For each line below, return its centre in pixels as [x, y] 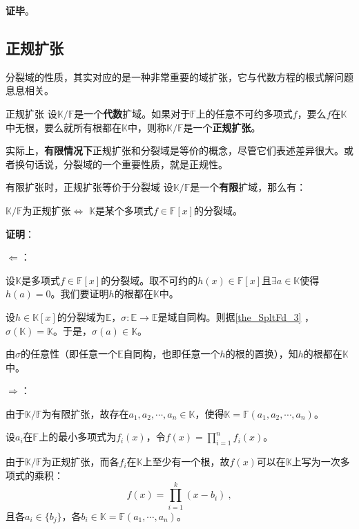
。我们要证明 [80, 294]
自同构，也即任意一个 [172, 354]
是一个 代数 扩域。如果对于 [132, 113]
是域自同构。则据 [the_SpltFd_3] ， [236, 316]
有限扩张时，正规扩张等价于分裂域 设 [89, 187]
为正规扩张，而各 [80, 462]
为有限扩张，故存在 [85, 413]
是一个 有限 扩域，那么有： [248, 187]
